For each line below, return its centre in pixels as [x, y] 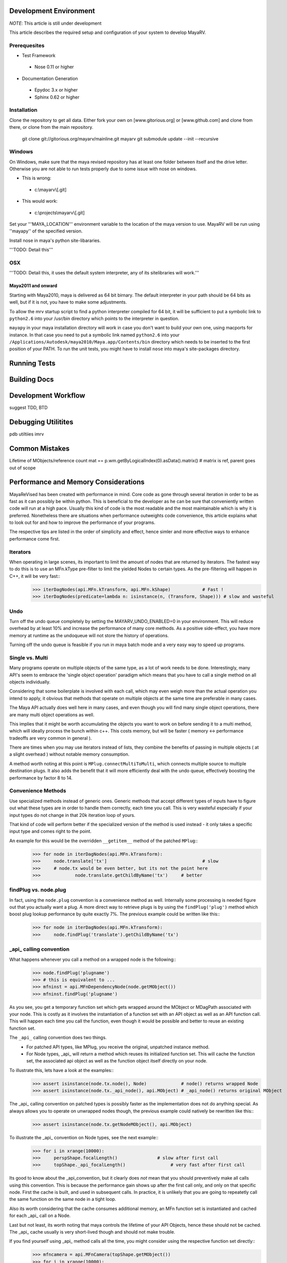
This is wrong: [37, 178]
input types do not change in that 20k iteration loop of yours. [72, 815]
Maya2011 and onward [33, 286]
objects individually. [30, 682]
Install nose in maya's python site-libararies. [55, 240]
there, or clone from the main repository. [51, 127]
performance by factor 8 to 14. [41, 778]
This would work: [40, 201]
